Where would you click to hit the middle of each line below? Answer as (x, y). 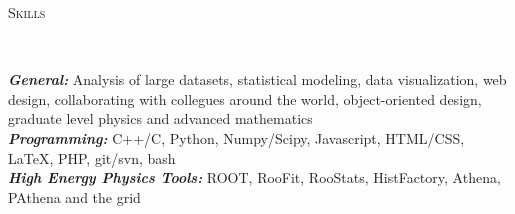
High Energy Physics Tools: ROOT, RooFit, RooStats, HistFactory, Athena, (254, 177)
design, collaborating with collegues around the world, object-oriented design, (245, 98)
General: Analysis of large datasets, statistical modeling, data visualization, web (257, 79)
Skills (27, 12)
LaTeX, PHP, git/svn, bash (92, 157)
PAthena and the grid (74, 196)
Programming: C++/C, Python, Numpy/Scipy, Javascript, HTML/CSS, (236, 137)
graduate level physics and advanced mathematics (160, 118)
